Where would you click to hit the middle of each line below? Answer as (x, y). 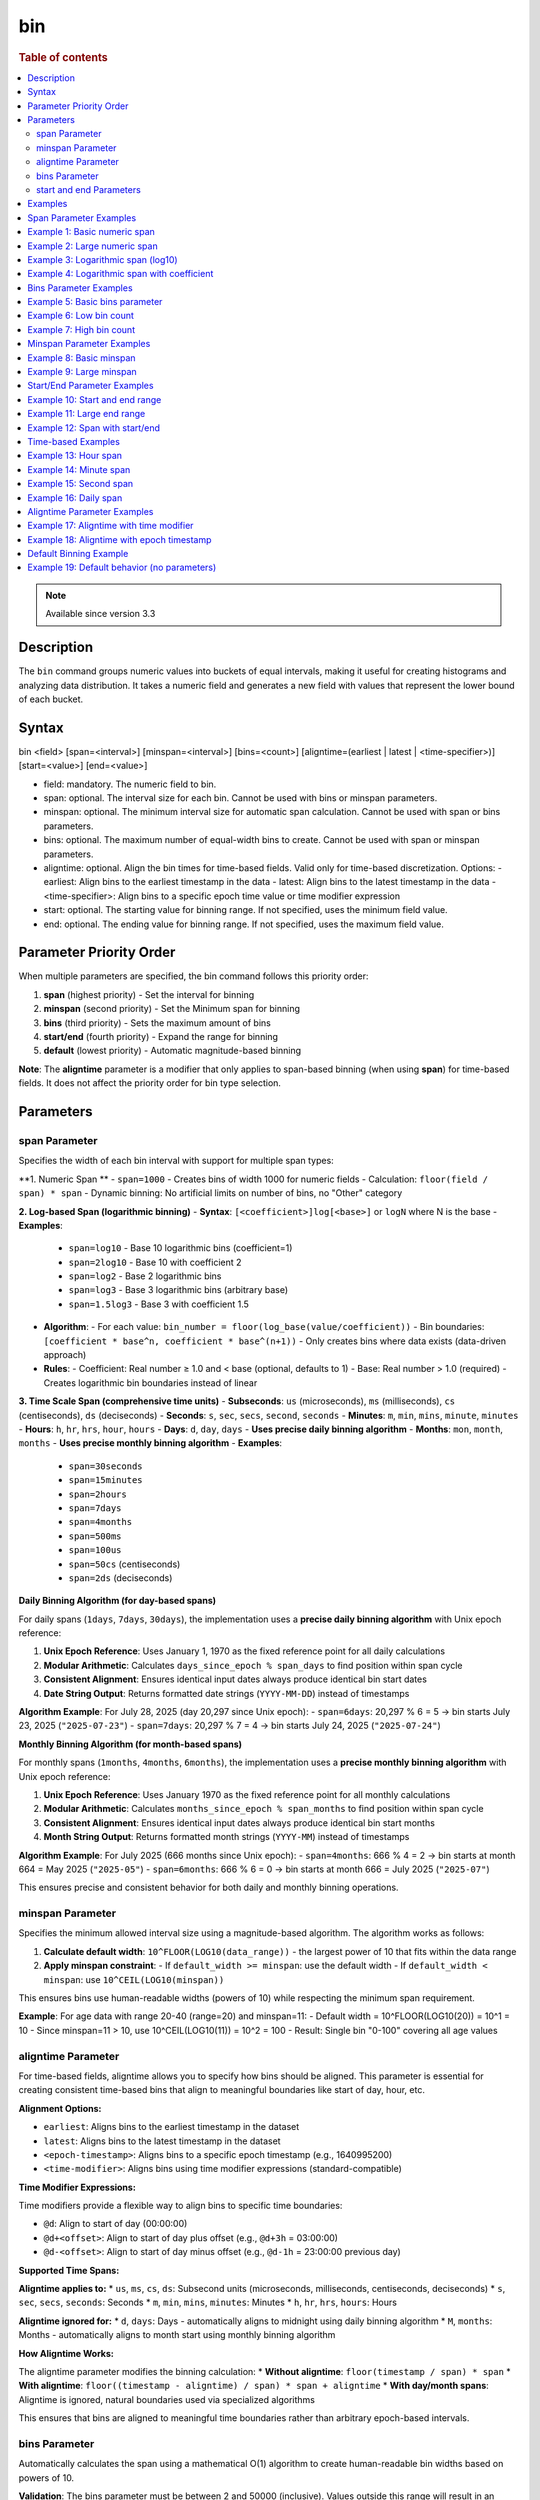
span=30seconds (106, 1466)
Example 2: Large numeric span (93, 246)
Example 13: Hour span (75, 456)
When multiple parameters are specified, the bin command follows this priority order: (193, 976)
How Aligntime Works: (66, 2353)
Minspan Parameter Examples (89, 344)
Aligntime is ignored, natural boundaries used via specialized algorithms (166, 2399)
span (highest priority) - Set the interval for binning (149, 994)
